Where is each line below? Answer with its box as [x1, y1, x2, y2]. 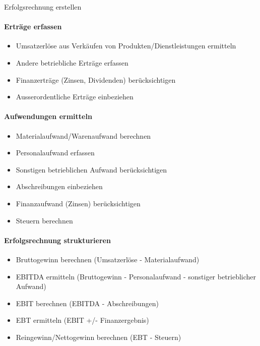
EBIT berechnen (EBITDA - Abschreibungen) [16, 298, 159, 308]
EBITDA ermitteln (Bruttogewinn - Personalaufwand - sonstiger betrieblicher [16, 271, 256, 281]
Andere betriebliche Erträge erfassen [16, 57, 128, 68]
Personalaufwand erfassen [16, 147, 95, 158]
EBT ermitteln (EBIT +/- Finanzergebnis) [16, 315, 149, 325]
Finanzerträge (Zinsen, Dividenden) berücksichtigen [16, 74, 176, 85]
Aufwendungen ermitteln [4, 111, 92, 122]
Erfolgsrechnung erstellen [4, 2, 82, 12]
